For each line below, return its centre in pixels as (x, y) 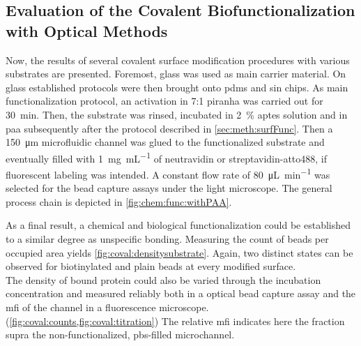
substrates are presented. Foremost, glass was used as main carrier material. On (176, 74)
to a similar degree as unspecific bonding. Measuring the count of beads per (167, 239)
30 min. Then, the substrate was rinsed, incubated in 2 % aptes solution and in (177, 114)
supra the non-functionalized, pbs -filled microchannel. (120, 334)
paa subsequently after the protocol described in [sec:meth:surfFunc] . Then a (169, 128)
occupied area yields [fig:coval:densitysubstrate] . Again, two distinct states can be (179, 252)
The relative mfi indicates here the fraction (253, 321)
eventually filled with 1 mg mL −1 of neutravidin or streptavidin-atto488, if (167, 157)
